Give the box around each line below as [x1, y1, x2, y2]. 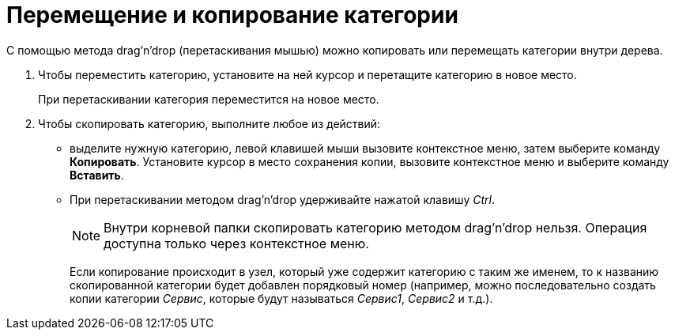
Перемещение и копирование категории [6, 2, 458, 28]
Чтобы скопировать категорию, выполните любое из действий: [38, 116, 381, 130]
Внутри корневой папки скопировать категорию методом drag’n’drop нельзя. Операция [104, 219, 647, 236]
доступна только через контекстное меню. [104, 235, 369, 251]
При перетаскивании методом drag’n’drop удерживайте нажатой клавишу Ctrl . [70, 192, 495, 206]
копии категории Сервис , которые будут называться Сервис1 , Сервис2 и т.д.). [70, 291, 493, 305]
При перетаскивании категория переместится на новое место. [38, 92, 379, 106]
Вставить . [70, 168, 124, 182]
